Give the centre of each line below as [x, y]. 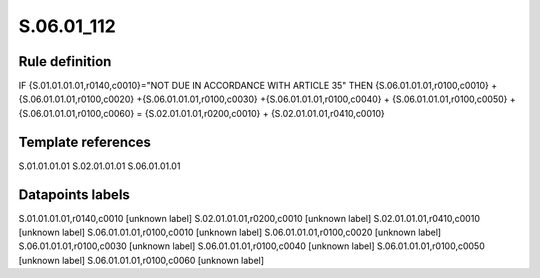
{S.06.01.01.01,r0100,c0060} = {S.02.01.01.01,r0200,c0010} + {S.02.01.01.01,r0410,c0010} [201, 113]
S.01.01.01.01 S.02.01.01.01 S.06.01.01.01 [99, 166]
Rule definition [65, 61]
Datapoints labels [74, 194]
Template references [85, 141]
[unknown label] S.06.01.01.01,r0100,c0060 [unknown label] [141, 260]
